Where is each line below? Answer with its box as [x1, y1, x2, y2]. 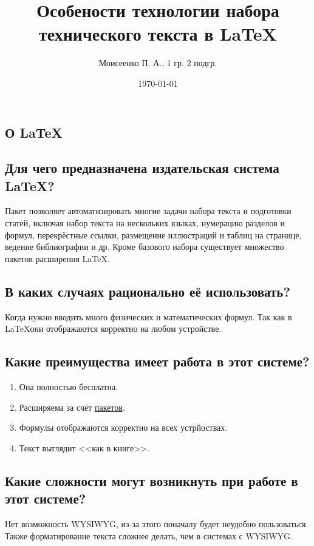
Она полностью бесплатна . [19, 380, 118, 393]
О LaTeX [5, 123, 63, 141]
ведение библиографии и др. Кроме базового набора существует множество [5, 240, 284, 253]
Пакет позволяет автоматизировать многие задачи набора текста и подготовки [5, 204, 292, 217]
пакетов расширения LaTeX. [5, 252, 110, 265]
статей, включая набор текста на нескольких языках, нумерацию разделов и [5, 217, 285, 229]
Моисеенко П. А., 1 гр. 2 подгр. [98, 56, 217, 69]
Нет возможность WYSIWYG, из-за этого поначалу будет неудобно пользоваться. [5, 517, 309, 530]
